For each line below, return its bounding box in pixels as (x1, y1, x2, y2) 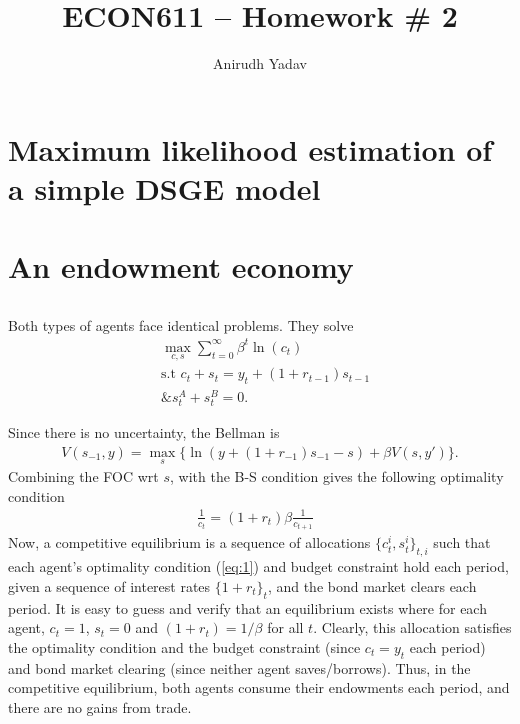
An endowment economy (8, 246, 354, 287)
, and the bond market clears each (267, 575, 477, 596)
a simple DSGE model (8, 167, 321, 208)
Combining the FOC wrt (8, 466, 159, 487)
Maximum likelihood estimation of (8, 128, 493, 169)
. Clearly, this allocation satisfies (313, 617, 512, 638)
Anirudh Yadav (213, 53, 307, 74)
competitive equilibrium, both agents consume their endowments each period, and (8, 677, 510, 698)
